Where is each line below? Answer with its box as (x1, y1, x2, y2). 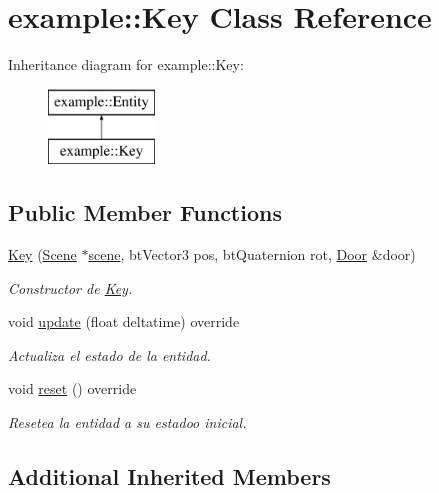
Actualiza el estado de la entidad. (8, 344, 211, 365)
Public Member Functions (8, 197, 282, 228)
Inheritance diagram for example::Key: (8, 54, 244, 75)
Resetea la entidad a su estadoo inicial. (8, 412, 247, 433)
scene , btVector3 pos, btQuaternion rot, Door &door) (88, 244, 416, 265)
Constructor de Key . (8, 277, 133, 298)
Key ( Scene (8, 244, 77, 265)
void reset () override (8, 378, 137, 399)
